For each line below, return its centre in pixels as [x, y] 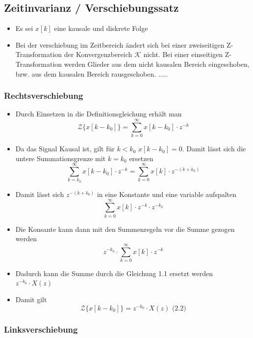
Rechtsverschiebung [44, 96]
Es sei [24, 28]
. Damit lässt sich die [214, 149]
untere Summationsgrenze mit [61, 158]
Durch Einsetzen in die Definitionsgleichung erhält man [99, 114]
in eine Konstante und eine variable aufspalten [167, 194]
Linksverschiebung [41, 329]
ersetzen [141, 158]
